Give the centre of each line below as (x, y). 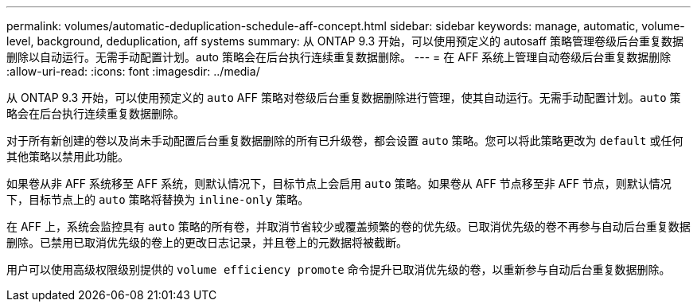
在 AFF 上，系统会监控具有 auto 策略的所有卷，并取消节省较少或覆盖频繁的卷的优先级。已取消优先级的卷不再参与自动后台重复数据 (348, 226)
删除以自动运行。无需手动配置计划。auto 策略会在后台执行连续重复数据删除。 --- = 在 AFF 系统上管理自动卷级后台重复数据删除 (339, 57)
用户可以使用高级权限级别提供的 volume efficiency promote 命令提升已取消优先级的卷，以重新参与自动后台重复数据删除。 (339, 269)
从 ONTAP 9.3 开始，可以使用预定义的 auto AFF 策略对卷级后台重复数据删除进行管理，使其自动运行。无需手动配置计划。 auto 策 (344, 97)
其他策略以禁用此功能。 (68, 156)
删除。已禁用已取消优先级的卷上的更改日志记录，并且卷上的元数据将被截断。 (207, 242)
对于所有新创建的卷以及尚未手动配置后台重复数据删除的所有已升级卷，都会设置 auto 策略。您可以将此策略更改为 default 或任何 (345, 140)
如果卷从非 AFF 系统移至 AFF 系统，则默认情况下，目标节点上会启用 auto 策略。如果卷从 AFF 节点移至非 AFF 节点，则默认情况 (339, 183)
